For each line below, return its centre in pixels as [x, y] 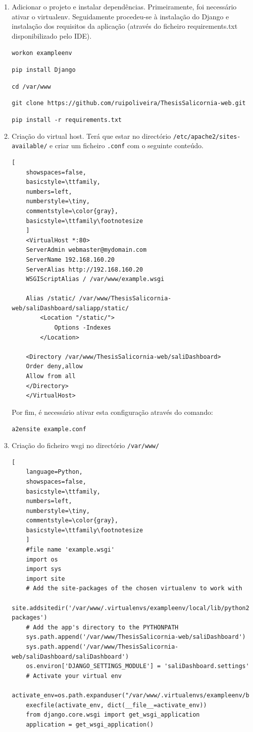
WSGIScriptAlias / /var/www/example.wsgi [95, 279]
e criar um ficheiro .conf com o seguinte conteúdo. [126, 145]
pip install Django [44, 70]
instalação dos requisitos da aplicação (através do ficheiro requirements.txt [125, 26]
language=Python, [54, 472]
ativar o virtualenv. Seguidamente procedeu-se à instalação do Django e [120, 16]
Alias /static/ [51, 299]
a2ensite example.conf [49, 429]
